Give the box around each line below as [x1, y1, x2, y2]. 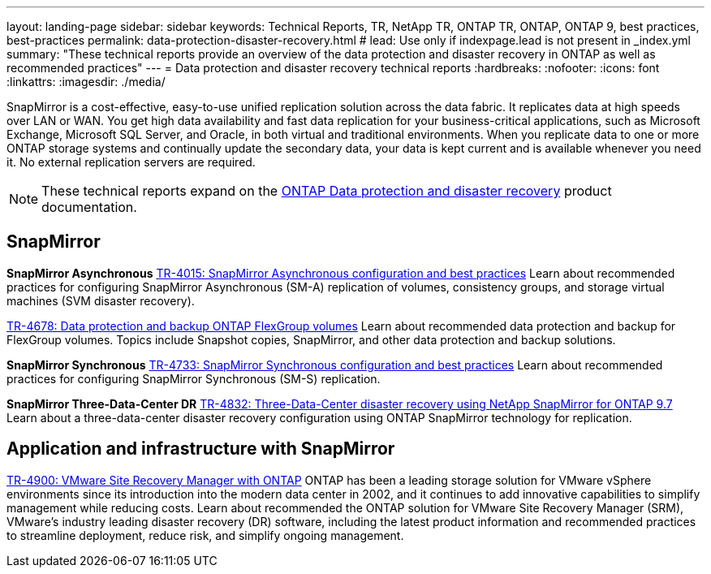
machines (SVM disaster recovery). [6, 293, 195, 308]
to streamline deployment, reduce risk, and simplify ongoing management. [6, 528, 404, 542]
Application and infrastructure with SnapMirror [6, 438, 395, 460]
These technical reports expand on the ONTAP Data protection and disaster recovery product [41, 183, 612, 199]
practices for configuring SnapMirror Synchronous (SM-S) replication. [6, 371, 381, 386]
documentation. [41, 199, 137, 215]
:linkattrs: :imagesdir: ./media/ [6, 75, 166, 88]
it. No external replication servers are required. [6, 155, 256, 169]
